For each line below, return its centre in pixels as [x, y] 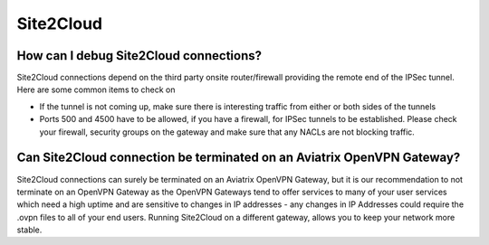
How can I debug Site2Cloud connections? [139, 56]
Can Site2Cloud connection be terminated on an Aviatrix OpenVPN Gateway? [239, 158]
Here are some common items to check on [96, 90]
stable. [29, 230]
